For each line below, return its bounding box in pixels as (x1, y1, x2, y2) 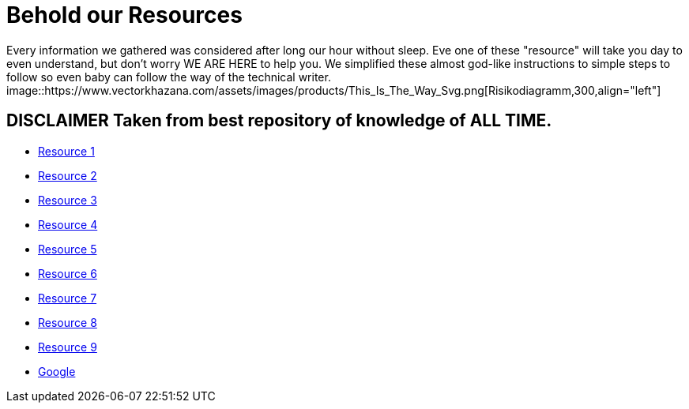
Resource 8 (38, 315, 97, 329)
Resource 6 (38, 266, 97, 280)
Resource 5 (38, 242, 97, 256)
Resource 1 (38, 144, 95, 158)
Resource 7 (38, 291, 97, 305)
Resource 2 (38, 168, 97, 182)
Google (38, 364, 76, 378)
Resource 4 (38, 217, 98, 231)
